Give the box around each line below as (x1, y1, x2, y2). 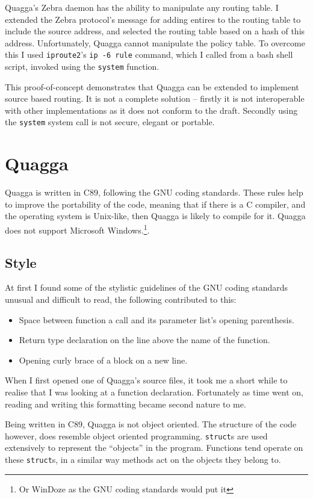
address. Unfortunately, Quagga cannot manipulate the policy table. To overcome (5, 36, 305, 49)
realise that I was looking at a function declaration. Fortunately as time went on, (5, 386, 303, 398)
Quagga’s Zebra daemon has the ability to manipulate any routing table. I (5, 1, 279, 13)
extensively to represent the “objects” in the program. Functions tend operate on (5, 441, 303, 454)
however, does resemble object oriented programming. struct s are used (5, 429, 268, 442)
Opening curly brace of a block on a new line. (19, 353, 188, 366)
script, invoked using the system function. (5, 60, 160, 73)
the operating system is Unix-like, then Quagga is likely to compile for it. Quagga (5, 209, 306, 222)
